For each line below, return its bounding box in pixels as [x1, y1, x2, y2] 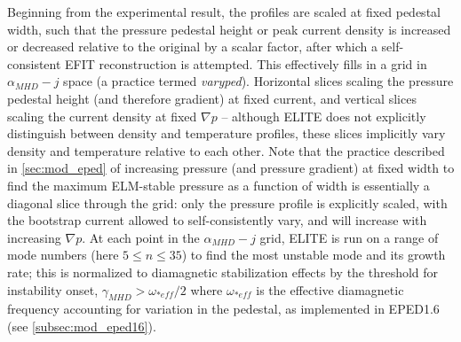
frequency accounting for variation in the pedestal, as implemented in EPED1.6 [7, 299, 440, 318]
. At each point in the [82, 228, 200, 246]
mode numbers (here [7, 245, 119, 264]
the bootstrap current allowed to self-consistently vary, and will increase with [7, 211, 427, 229]
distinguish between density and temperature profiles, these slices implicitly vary [7, 124, 446, 143]
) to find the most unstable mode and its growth [181, 245, 446, 264]
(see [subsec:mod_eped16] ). [7, 316, 156, 335]
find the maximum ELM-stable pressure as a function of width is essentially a [7, 175, 430, 194]
